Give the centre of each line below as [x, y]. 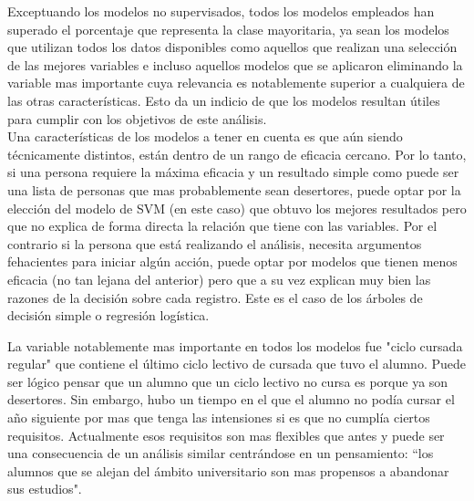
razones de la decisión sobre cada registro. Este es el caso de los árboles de [215, 297]
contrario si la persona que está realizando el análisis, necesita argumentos [215, 243]
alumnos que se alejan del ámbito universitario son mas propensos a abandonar [228, 470]
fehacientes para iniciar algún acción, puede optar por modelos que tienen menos [232, 261]
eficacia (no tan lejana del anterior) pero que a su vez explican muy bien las [219, 279]
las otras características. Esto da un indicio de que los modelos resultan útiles [224, 100]
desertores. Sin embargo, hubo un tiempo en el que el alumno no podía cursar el [231, 399]
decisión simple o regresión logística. [108, 315]
